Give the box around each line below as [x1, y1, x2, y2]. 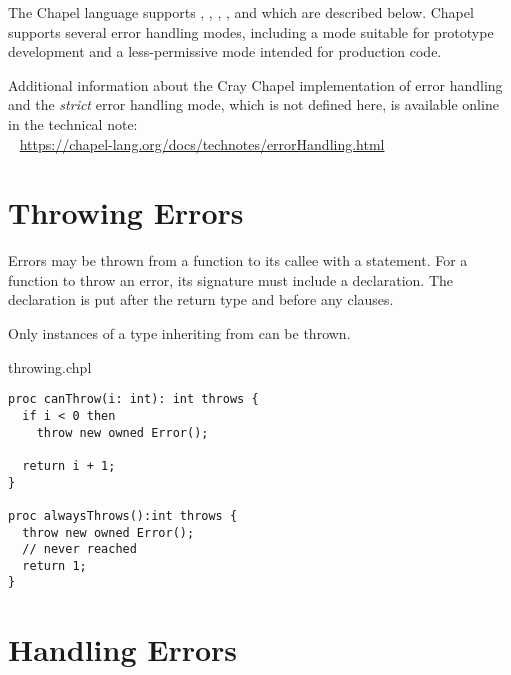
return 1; [22, 558, 87, 573]
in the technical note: [8, 113, 138, 134]
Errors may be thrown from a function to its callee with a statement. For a [8, 250, 468, 271]
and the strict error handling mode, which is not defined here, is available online [8, 94, 499, 115]
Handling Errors [8, 629, 238, 670]
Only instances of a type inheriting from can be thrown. [8, 323, 351, 344]
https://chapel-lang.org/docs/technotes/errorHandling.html [19, 133, 385, 154]
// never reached [22, 542, 137, 557]
